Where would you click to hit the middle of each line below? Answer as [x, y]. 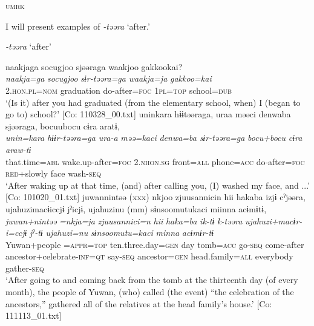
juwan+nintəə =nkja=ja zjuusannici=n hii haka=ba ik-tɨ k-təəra [124, 220]
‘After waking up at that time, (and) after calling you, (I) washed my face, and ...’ [158, 185]
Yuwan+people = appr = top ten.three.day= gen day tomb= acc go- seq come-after [155, 244]
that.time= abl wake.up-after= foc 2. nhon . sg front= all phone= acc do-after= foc [155, 161]
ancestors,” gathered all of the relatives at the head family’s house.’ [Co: [139, 303]
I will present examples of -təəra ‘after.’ [78, 26]
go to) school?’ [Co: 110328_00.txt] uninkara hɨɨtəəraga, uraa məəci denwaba [148, 114]
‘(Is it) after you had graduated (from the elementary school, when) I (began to [153, 102]
